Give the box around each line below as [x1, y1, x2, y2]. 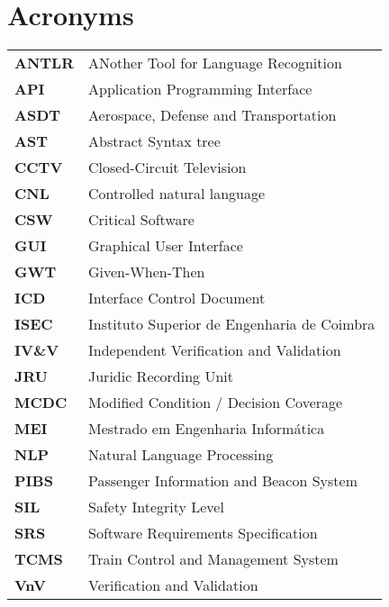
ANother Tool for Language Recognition [87, 52, 342, 74]
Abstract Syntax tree [87, 131, 221, 152]
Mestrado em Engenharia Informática [87, 418, 325, 439]
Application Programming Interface [87, 78, 312, 100]
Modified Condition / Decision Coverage [87, 392, 343, 413]
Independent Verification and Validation [87, 340, 341, 361]
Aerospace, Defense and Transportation [87, 104, 337, 126]
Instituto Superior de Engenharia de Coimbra [87, 313, 375, 335]
